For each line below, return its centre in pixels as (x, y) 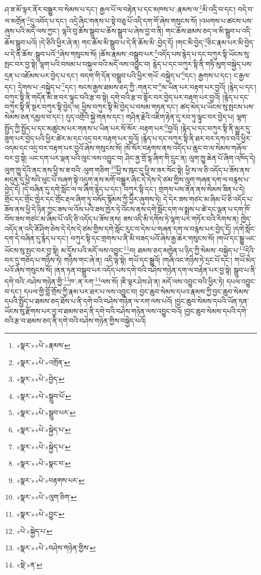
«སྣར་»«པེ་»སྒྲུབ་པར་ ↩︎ (46, 413)
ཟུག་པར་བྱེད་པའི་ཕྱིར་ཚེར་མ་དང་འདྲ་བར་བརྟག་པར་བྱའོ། (72, 138)
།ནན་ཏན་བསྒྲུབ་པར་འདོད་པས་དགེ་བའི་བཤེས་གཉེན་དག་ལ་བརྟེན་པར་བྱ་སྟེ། (143, 269)
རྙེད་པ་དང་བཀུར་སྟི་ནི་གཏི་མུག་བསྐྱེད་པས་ (203, 64)
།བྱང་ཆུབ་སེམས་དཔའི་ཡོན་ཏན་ (212, 301)
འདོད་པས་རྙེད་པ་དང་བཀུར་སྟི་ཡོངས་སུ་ (204, 54)
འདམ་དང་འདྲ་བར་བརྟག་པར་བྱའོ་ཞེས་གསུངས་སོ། (63, 148)
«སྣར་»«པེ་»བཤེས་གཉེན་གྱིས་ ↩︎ (56, 548)
